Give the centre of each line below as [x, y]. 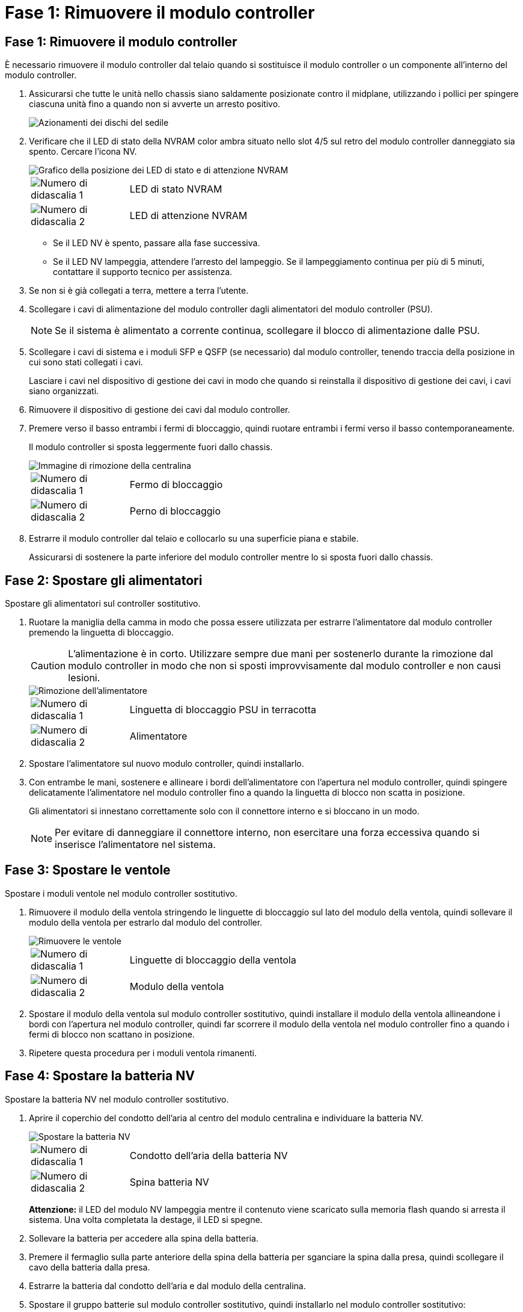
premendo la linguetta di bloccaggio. [101, 633]
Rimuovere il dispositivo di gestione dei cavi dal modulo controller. [160, 410]
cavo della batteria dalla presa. [90, 1267]
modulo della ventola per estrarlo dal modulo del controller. [146, 922]
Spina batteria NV [169, 1182]
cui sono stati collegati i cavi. [86, 362]
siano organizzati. [64, 391]
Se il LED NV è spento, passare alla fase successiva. [157, 243]
